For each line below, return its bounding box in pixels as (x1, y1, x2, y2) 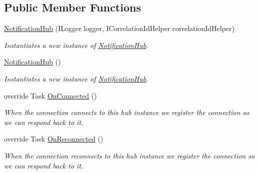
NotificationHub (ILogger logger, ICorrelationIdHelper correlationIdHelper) (4, 23, 235, 33)
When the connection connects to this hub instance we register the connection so (4, 107, 249, 117)
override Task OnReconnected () (4, 133, 103, 144)
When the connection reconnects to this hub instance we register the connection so (4, 150, 255, 160)
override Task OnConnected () (4, 90, 97, 100)
